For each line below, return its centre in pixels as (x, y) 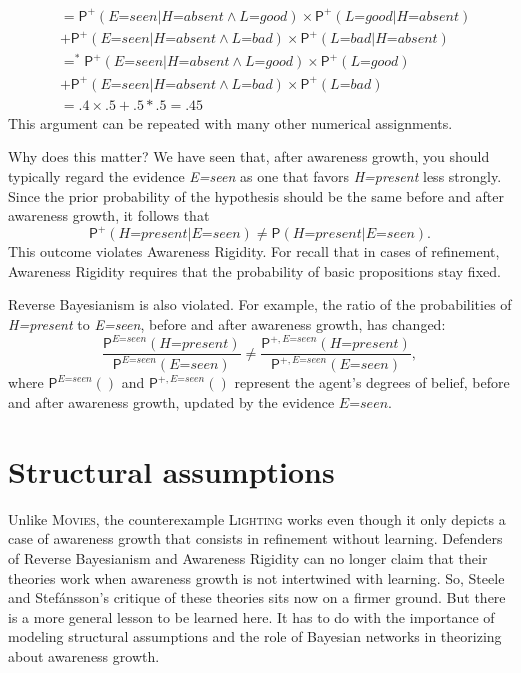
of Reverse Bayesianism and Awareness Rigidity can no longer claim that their (248, 557)
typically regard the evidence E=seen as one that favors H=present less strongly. (255, 175)
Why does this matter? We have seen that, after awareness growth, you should (249, 156)
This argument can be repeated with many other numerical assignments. (230, 122)
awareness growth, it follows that (109, 215)
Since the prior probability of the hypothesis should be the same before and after (256, 195)
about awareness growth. (84, 655)
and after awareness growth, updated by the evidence (171, 402)
